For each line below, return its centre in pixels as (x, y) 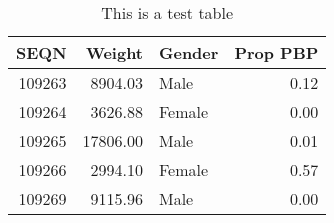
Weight (114, 52)
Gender (189, 52)
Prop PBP (276, 52)
